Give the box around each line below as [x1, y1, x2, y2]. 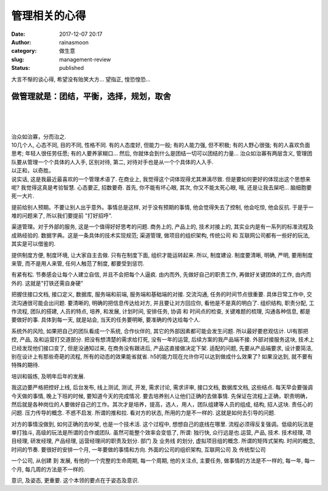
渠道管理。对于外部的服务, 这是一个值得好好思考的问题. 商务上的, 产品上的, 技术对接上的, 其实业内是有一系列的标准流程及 [11, 223, 314, 230]
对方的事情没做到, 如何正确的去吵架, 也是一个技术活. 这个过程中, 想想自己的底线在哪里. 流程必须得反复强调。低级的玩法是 [11, 420, 314, 428]
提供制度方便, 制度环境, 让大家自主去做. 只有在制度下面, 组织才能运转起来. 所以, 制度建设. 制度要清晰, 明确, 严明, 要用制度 [11, 251, 313, 258]
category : [11, 47, 37, 55]
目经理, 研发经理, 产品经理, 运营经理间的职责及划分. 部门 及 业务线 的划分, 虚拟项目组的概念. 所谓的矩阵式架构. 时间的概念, [11, 438, 315, 445]
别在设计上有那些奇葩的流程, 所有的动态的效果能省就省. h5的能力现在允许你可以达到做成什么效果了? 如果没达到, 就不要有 [11, 352, 313, 360]
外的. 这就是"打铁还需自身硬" [11, 280, 84, 287]
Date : [11, 30, 26, 38]
